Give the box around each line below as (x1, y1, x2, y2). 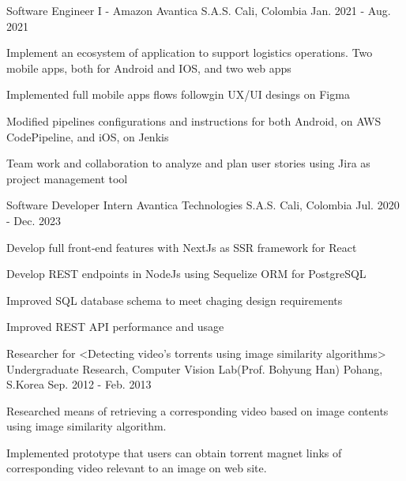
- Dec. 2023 (6, 212, 62, 228)
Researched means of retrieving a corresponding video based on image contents (6, 402, 389, 419)
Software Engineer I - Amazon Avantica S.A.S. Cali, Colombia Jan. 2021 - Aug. (6, 2, 391, 18)
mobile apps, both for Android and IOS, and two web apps (6, 59, 291, 76)
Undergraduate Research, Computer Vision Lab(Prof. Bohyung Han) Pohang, (6, 360, 383, 377)
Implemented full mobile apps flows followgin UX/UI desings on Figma (6, 86, 350, 103)
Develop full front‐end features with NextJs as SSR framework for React (6, 239, 357, 255)
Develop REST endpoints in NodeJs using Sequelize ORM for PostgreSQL (6, 265, 367, 282)
